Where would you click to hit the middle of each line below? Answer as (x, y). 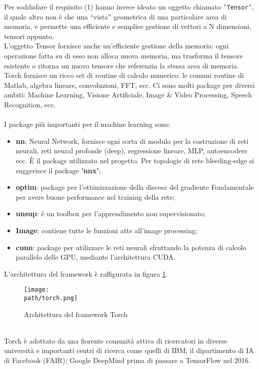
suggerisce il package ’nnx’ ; (58, 170)
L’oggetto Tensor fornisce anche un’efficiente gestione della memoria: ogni (117, 46)
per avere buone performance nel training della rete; (95, 196)
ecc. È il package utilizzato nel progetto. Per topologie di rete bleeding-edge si (135, 160)
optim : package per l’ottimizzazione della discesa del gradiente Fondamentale (135, 187)
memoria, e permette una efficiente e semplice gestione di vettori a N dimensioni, (128, 26)
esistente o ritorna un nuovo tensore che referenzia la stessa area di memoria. (122, 65)
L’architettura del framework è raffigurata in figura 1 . (86, 273)
